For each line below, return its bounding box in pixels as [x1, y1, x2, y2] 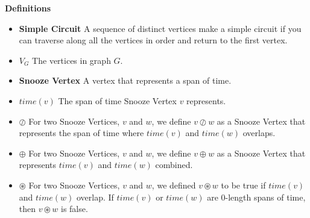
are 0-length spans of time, [207, 190, 306, 203]
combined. [155, 158, 193, 171]
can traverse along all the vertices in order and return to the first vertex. [19, 34, 288, 46]
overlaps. [242, 126, 276, 139]
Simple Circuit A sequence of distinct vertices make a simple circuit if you [19, 22, 302, 34]
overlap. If [76, 190, 114, 203]
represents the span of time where [19, 126, 144, 139]
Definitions [5, 2, 51, 14]
